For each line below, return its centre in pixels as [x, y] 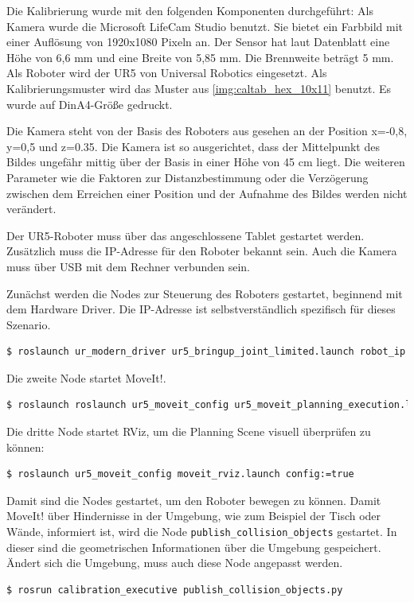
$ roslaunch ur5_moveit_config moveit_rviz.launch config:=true [180, 474]
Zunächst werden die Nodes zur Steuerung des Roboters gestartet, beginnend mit [205, 293]
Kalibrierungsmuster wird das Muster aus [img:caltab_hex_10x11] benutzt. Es [199, 88]
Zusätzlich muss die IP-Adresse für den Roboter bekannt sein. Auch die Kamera [202, 251]
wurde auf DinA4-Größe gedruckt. [90, 104]
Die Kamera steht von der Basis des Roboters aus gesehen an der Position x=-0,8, [207, 131]
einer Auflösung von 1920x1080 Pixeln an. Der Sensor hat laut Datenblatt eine [198, 42]
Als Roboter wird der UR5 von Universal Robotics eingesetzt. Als [167, 73]
